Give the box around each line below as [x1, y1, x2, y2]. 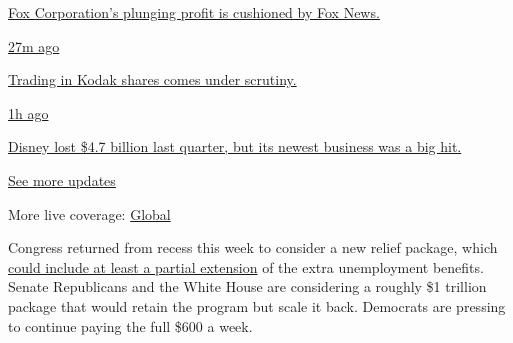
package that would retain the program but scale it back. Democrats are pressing [8, 295, 506, 316]
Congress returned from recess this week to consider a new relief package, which [8, 237, 498, 258]
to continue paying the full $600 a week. [8, 315, 253, 336]
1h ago [8, 102, 49, 123]
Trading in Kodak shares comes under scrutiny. [8, 69, 297, 90]
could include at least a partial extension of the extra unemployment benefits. [8, 256, 484, 277]
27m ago [8, 35, 60, 56]
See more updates [8, 169, 116, 190]
